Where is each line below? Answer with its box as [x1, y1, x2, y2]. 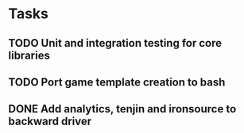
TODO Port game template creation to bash [8, 75, 226, 89]
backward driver [8, 115, 92, 128]
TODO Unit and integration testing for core [8, 36, 223, 50]
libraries [8, 48, 50, 62]
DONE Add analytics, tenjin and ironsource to [8, 102, 237, 116]
